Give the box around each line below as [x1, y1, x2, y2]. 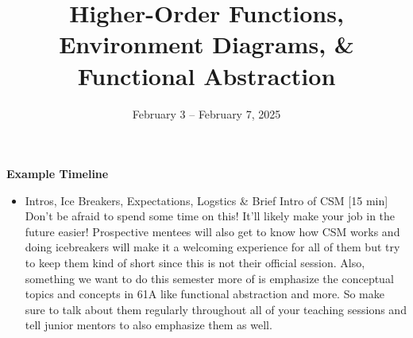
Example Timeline [6, 165, 109, 182]
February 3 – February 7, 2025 [132, 105, 281, 122]
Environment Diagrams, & [59, 28, 354, 60]
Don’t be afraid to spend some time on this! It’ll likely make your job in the [25, 208, 396, 224]
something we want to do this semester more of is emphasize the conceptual [25, 270, 394, 286]
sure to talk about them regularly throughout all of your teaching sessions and [25, 301, 407, 317]
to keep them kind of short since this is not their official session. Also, [25, 254, 365, 271]
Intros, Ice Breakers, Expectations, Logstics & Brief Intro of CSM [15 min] [25, 192, 388, 208]
